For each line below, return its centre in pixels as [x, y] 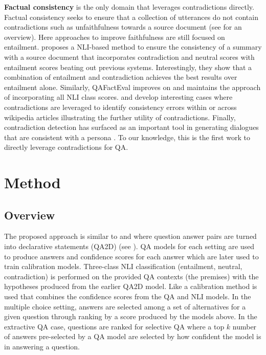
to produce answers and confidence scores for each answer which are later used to [131, 256]
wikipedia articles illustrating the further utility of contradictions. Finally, [120, 117]
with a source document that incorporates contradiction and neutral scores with [129, 57]
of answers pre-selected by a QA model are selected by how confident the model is [133, 336]
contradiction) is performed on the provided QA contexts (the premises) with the [131, 276]
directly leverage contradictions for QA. [66, 147]
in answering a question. [42, 347]
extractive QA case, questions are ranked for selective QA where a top [114, 326]
